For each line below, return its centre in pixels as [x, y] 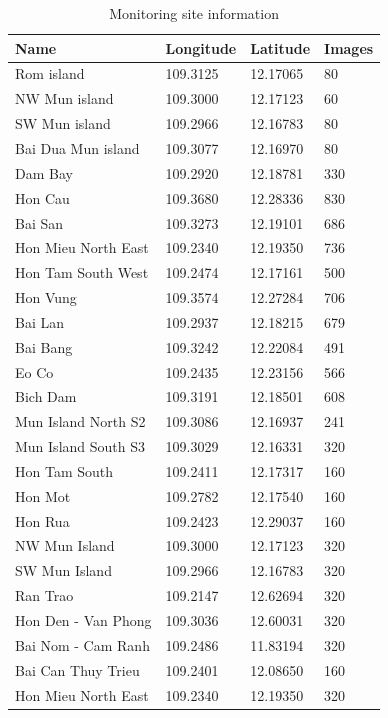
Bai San [39, 222]
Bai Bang [44, 346]
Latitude [280, 47]
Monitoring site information [194, 13]
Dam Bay [44, 172]
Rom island [50, 73]
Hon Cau [42, 197]
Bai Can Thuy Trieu [77, 669]
